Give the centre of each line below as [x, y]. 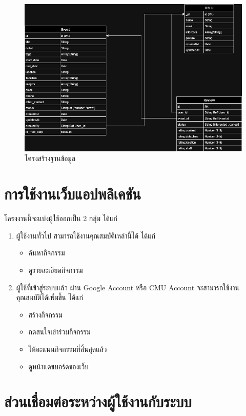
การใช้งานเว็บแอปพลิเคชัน [73, 194]
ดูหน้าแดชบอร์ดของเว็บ [58, 366]
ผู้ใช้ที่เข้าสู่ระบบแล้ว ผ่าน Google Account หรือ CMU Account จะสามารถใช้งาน [128, 287]
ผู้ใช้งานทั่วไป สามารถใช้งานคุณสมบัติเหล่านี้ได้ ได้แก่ [86, 235]
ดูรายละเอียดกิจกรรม [56, 270]
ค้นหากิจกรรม [47, 253]
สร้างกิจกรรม [45, 314]
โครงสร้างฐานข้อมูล [50, 158]
